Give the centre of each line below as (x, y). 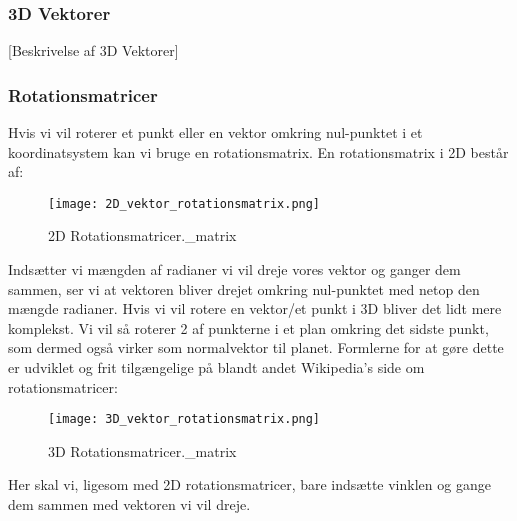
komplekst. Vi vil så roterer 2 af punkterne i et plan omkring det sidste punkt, (248, 327)
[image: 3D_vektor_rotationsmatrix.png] (184, 419)
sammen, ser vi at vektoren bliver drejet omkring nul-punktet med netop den (244, 288)
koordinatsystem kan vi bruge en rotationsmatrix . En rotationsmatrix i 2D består (258, 151)
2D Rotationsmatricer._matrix (142, 235)
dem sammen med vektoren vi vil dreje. (129, 504)
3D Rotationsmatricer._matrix (142, 450)
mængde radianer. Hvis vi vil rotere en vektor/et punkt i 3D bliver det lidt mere (255, 308)
